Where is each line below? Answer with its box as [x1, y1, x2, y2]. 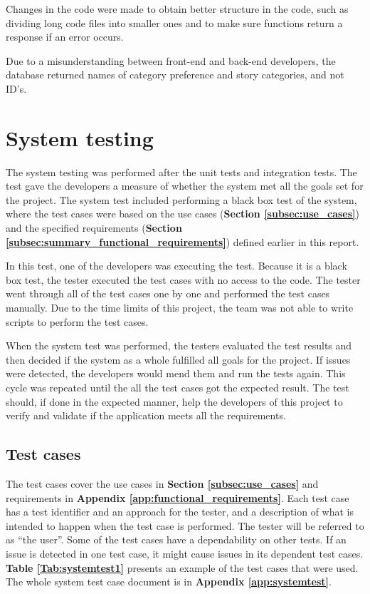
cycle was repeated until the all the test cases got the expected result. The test [6, 380, 349, 394]
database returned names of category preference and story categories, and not [6, 67, 344, 82]
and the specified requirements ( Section [6, 220, 182, 235]
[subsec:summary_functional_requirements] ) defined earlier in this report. [6, 234, 359, 249]
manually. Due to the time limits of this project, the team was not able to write [6, 300, 354, 315]
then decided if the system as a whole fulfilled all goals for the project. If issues [6, 352, 351, 367]
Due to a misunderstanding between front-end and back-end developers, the [6, 53, 336, 68]
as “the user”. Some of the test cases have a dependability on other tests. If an [6, 532, 347, 547]
